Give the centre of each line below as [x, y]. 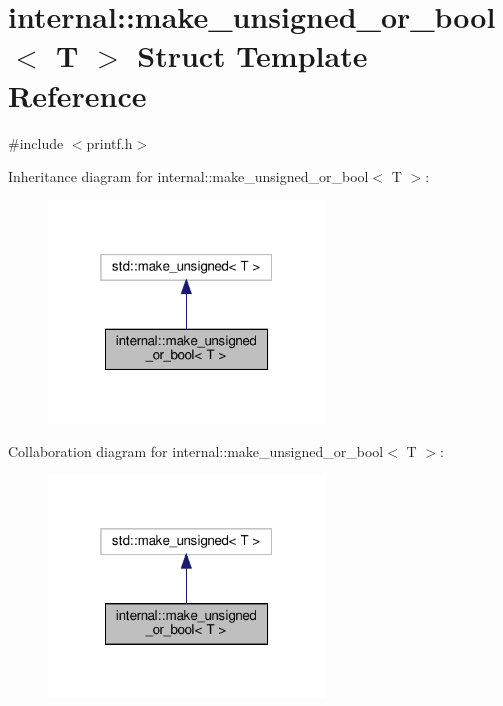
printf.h [109, 142]
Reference [77, 94]
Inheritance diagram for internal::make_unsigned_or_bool [188, 176]
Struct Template [252, 55]
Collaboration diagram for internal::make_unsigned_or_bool [196, 450]
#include [36, 142]
